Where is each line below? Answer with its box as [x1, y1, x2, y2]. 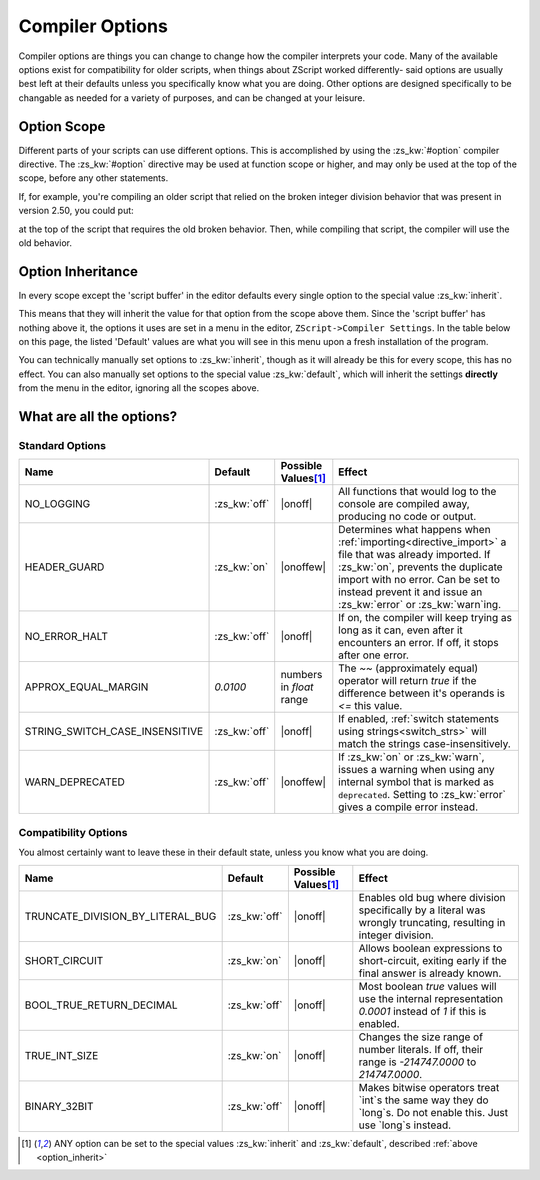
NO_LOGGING [24, 497, 91, 511]
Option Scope [18, 118, 106, 135]
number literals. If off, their [358, 1042, 484, 1056]
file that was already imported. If [338, 548, 491, 562]
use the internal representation [358, 991, 504, 1005]
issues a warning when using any [338, 763, 495, 777]
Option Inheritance [18, 263, 139, 280]
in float [280, 680, 314, 694]
